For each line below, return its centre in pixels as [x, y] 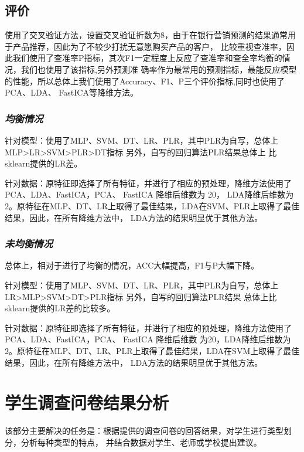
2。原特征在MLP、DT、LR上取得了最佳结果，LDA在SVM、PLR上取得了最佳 [152, 205]
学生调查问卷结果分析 [87, 402]
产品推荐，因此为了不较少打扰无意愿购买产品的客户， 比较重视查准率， [149, 46]
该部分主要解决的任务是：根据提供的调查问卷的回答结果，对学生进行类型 [144, 431]
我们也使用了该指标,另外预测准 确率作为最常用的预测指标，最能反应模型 [159, 69]
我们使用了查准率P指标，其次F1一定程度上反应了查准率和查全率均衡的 [147, 58]
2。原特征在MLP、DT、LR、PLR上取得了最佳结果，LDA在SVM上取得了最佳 [152, 350]
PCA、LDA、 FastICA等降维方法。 [71, 92]
